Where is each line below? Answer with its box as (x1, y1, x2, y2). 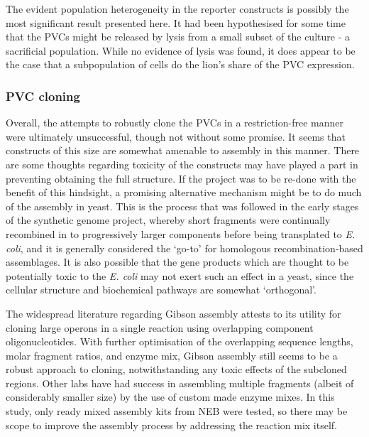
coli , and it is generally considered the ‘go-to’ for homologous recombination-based (6, 240, 363, 255)
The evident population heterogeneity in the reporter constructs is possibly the (6, 1, 349, 16)
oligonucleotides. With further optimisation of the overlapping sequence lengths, (6, 334, 353, 349)
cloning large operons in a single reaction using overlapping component (6, 320, 314, 335)
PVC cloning (6, 87, 80, 104)
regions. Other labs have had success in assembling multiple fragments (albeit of (6, 375, 354, 390)
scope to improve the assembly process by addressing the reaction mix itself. (6, 417, 337, 432)
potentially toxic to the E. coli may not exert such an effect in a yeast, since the (6, 268, 354, 283)
